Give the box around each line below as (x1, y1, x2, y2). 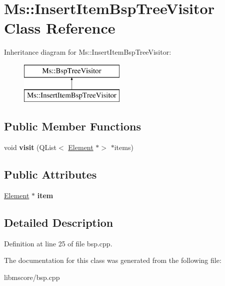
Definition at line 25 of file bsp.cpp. (4, 238, 112, 248)
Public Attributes (4, 167, 97, 182)
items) (114, 142, 133, 153)
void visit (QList (4, 142, 56, 153)
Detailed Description (4, 215, 113, 230)
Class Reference (4, 18, 115, 38)
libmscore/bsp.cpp (4, 272, 60, 282)
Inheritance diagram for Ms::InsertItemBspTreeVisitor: (4, 47, 171, 57)
